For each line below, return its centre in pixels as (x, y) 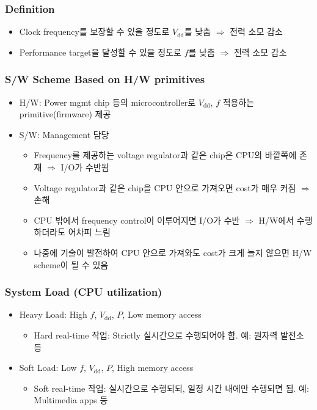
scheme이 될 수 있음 (71, 264)
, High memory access (153, 368)
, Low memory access (162, 314)
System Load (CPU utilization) (84, 292)
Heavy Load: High (53, 314)
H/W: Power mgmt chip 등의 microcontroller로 (107, 102)
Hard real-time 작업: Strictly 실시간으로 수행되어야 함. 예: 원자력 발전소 (169, 335)
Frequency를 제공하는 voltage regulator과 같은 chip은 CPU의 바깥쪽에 (165, 155)
